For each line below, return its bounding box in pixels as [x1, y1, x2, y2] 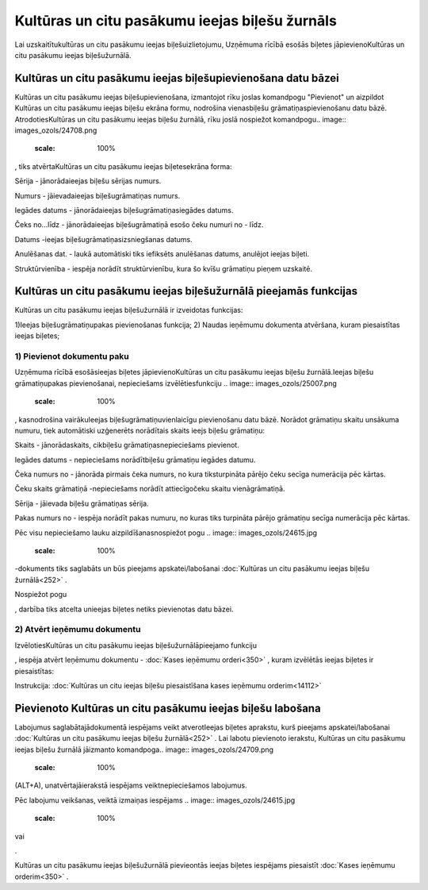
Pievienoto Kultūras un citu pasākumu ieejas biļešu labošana [14, 701, 321, 715]
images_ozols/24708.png [14, 125, 97, 135]
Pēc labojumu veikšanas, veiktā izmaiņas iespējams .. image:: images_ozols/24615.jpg [14, 795, 296, 805]
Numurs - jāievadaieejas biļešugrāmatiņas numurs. [14, 191, 181, 200]
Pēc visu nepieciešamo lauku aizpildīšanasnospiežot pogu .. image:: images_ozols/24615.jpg [14, 528, 317, 537]
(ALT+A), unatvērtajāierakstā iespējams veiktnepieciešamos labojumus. [14, 780, 247, 790]
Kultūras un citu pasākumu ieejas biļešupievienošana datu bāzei [14, 71, 340, 85]
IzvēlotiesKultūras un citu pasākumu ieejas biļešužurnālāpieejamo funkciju [14, 640, 258, 650]
